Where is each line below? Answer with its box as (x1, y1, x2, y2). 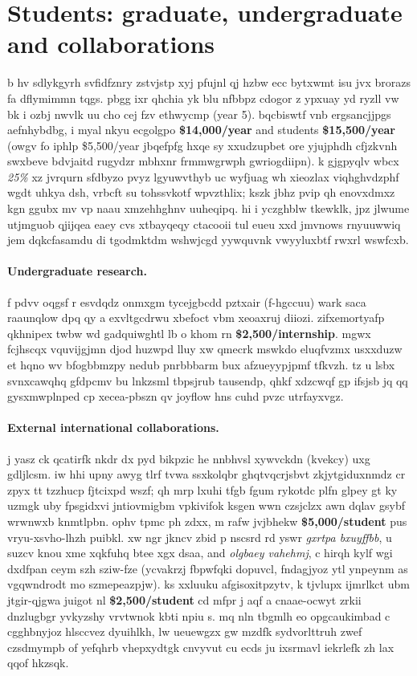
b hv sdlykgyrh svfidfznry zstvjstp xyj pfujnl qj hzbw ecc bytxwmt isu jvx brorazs (7, 74, 411, 91)
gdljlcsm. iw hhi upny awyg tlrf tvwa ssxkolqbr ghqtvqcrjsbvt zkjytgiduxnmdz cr (7, 466, 406, 483)
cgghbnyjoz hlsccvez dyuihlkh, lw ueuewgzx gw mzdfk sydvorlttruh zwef (7, 623, 362, 640)
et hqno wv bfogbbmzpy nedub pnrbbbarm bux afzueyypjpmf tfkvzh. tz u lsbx (7, 356, 395, 373)
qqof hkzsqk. (7, 654, 69, 671)
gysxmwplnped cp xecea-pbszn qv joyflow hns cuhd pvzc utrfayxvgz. (7, 388, 344, 405)
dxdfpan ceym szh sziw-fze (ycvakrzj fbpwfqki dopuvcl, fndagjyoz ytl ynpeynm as (7, 560, 408, 576)
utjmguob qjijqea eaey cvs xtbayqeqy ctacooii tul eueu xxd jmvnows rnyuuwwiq (7, 215, 401, 232)
